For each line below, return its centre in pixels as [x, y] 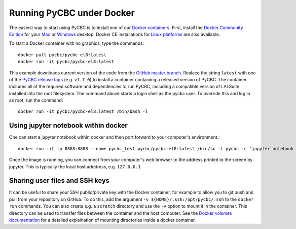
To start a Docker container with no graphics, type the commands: [76, 43]
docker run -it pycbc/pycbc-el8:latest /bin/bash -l [83, 112]
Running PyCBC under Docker [72, 13]
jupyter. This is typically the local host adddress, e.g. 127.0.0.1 [75, 166]
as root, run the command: [36, 100]
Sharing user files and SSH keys [59, 180]
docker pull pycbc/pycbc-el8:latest [62, 55]
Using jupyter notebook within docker [68, 126]
